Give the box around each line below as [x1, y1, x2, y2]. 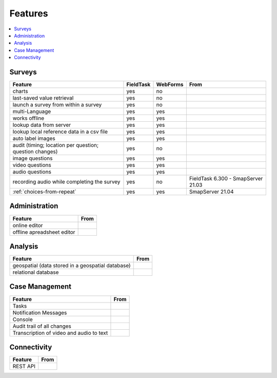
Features [9, 8, 48, 19]
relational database [12, 269, 59, 276]
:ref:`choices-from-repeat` [12, 188, 76, 195]
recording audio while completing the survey [12, 178, 121, 185]
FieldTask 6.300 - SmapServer [189, 175, 263, 182]
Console [12, 316, 33, 323]
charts [12, 88, 28, 95]
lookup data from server [12, 121, 71, 128]
